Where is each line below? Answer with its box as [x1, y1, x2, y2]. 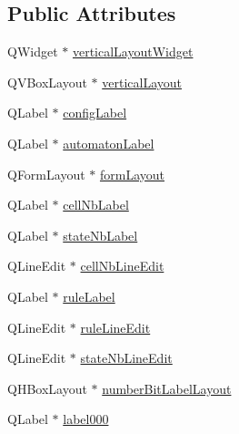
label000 [63, 409, 109, 429]
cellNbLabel [63, 195, 129, 214]
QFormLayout [7, 164, 85, 183]
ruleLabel [63, 286, 115, 305]
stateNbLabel [63, 225, 138, 244]
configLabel [63, 103, 127, 122]
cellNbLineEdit [80, 256, 164, 275]
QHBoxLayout [7, 378, 87, 398]
